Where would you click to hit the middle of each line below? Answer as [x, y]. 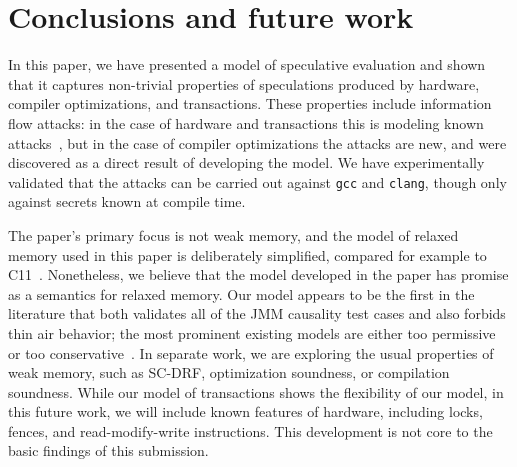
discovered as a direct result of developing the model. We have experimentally [246, 162]
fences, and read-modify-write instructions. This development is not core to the [250, 430]
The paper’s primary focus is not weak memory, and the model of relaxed [233, 234]
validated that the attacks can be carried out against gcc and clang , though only [257, 181]
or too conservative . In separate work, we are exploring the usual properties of [251, 352]
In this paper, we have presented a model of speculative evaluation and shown [247, 64]
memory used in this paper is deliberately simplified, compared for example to [247, 254]
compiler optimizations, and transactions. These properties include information [250, 103]
